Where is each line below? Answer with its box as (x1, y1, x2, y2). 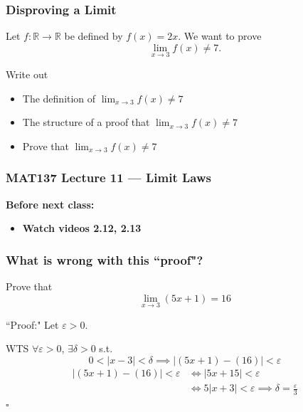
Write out (6, 67, 48, 82)
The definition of (22, 90, 96, 105)
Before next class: (6, 196, 95, 211)
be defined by (64, 28, 123, 43)
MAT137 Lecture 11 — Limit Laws (6, 169, 211, 186)
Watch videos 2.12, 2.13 (22, 221, 142, 236)
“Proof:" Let (6, 317, 59, 332)
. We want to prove (178, 28, 262, 43)
